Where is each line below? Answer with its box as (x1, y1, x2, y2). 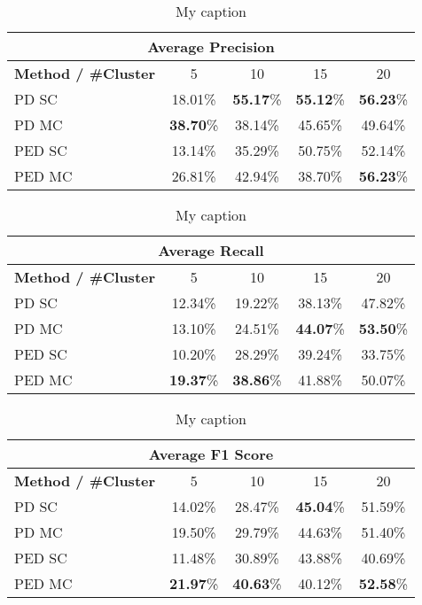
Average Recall (158, 240, 264, 260)
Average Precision (147, 36, 275, 57)
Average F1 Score (148, 444, 274, 464)
